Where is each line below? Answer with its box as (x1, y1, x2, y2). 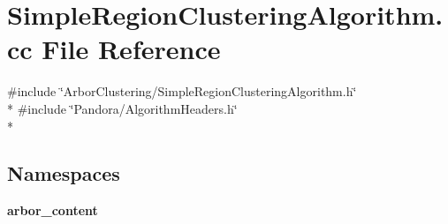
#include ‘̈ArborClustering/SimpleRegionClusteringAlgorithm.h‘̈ (7, 82, 357, 101)
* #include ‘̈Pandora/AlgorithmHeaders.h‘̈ (7, 99, 238, 117)
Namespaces (7, 160, 120, 187)
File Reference (42, 31, 221, 67)
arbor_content (7, 201, 98, 220)
